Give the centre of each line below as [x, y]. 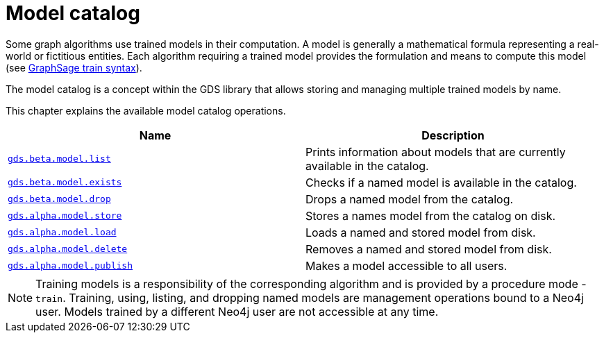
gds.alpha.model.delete [68, 249]
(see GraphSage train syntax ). [74, 67]
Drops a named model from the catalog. [410, 199]
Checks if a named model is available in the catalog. [441, 182]
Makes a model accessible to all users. [406, 265]
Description [453, 135]
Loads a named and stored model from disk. [421, 232]
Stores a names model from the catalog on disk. [431, 216]
